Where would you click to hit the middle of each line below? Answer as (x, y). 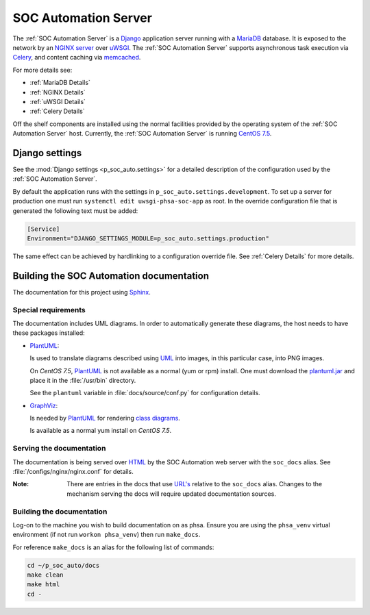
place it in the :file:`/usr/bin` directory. (83, 380)
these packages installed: (49, 333)
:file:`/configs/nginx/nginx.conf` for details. (73, 471)
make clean (45, 575)
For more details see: (42, 70)
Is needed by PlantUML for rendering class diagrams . (105, 418)
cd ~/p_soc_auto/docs (63, 565)
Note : (21, 484)
